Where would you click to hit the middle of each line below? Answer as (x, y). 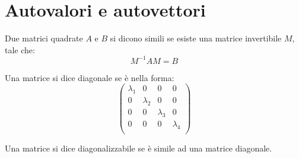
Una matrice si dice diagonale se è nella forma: (90, 77)
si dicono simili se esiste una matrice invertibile (196, 38)
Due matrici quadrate (44, 38)
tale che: (20, 49)
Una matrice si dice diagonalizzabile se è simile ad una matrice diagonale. (139, 148)
